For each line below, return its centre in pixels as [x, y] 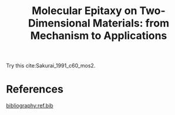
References [35, 89]
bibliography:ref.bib [30, 106]
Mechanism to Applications [99, 36]
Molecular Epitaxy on [85, 11]
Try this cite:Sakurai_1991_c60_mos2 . [51, 66]
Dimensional [59, 23]
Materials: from [131, 23]
